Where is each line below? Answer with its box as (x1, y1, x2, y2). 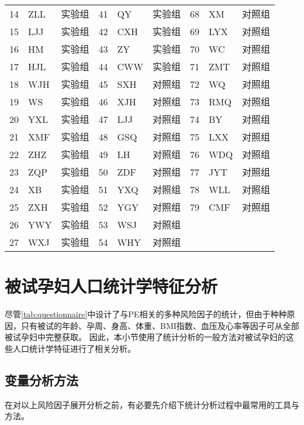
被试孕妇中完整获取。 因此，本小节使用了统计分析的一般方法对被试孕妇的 (5, 331, 286, 343)
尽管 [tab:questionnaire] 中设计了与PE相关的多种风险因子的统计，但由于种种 (5, 308, 287, 320)
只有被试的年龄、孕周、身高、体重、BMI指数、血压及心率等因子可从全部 (20, 319, 299, 331)
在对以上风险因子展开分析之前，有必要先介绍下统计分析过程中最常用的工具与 (5, 398, 299, 410)
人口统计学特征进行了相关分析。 (12, 342, 136, 354)
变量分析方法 (5, 371, 78, 389)
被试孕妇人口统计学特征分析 (5, 274, 218, 298)
